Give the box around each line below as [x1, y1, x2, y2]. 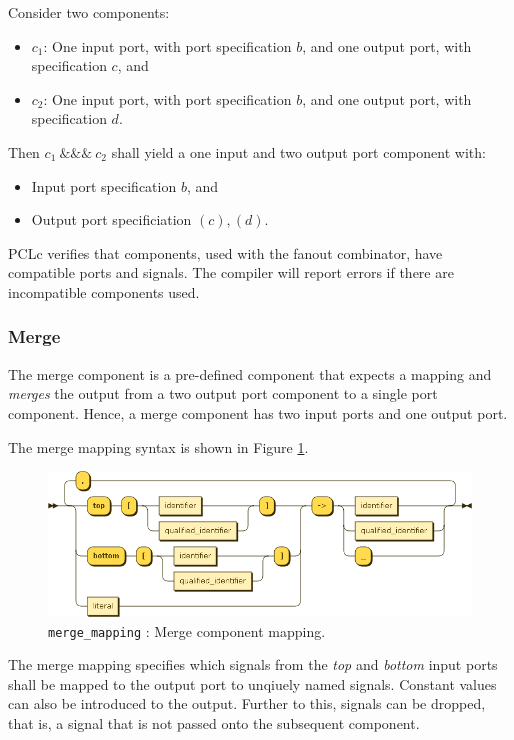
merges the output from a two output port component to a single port [8, 383, 438, 404]
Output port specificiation [31, 209, 192, 230]
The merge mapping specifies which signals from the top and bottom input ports [8, 654, 498, 675]
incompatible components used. [8, 281, 200, 302]
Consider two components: [8, 2, 170, 22]
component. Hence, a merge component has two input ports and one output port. [8, 402, 508, 423]
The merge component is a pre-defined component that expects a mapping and [8, 363, 492, 384]
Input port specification [31, 175, 177, 196]
